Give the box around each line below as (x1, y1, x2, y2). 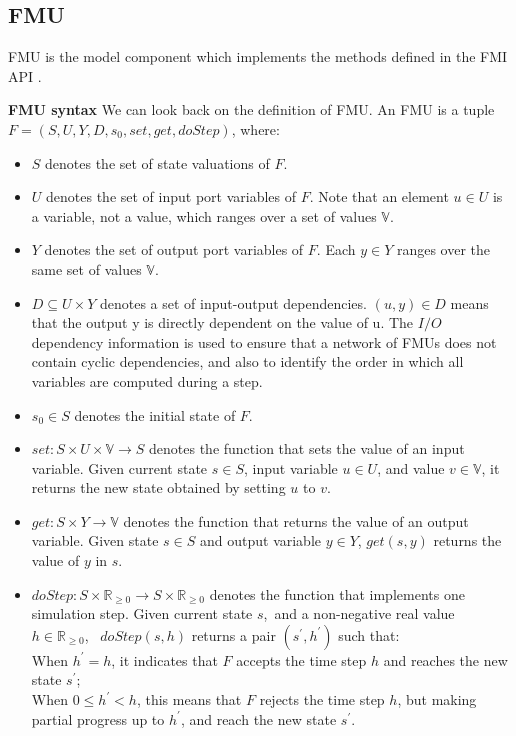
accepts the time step (236, 649, 367, 670)
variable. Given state (31, 530, 159, 551)
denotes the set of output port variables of (44, 239, 304, 260)
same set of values (31, 258, 142, 279)
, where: (231, 118, 280, 139)
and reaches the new (383, 649, 508, 670)
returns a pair (191, 624, 276, 645)
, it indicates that (111, 649, 218, 670)
